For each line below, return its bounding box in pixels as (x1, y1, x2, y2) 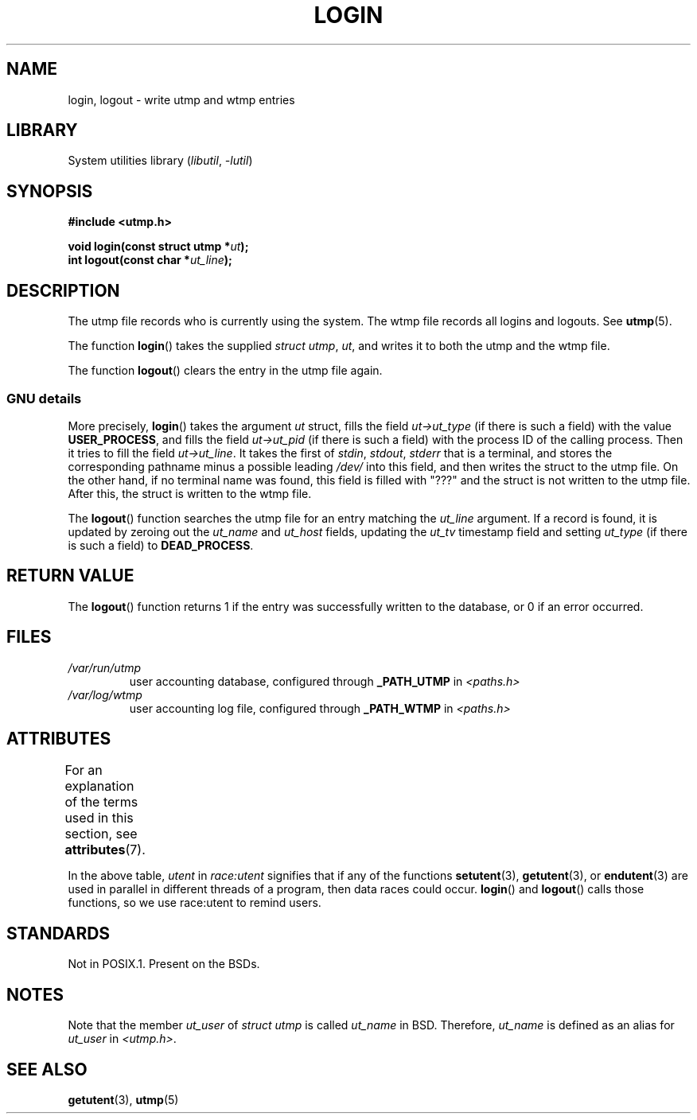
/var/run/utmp (68, 660, 142, 675)
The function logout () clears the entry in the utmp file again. (68, 364, 383, 378)
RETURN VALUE (6, 566, 134, 586)
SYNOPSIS (6, 181, 93, 201)
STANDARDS (6, 923, 111, 943)
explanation (64, 778, 134, 795)
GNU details (6, 390, 82, 406)
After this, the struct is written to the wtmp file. (68, 486, 312, 500)
